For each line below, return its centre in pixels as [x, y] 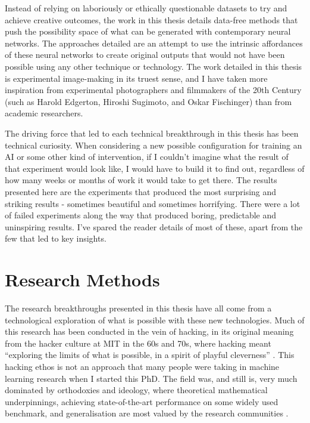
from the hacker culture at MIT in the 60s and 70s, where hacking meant [138, 343]
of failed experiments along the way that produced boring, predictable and [141, 215]
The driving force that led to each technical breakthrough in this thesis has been [152, 133]
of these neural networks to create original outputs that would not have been [145, 55]
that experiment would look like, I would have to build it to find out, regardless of [155, 168]
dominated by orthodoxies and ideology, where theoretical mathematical [136, 390]
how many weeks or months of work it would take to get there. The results [141, 180]
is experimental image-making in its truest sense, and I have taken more [136, 78]
